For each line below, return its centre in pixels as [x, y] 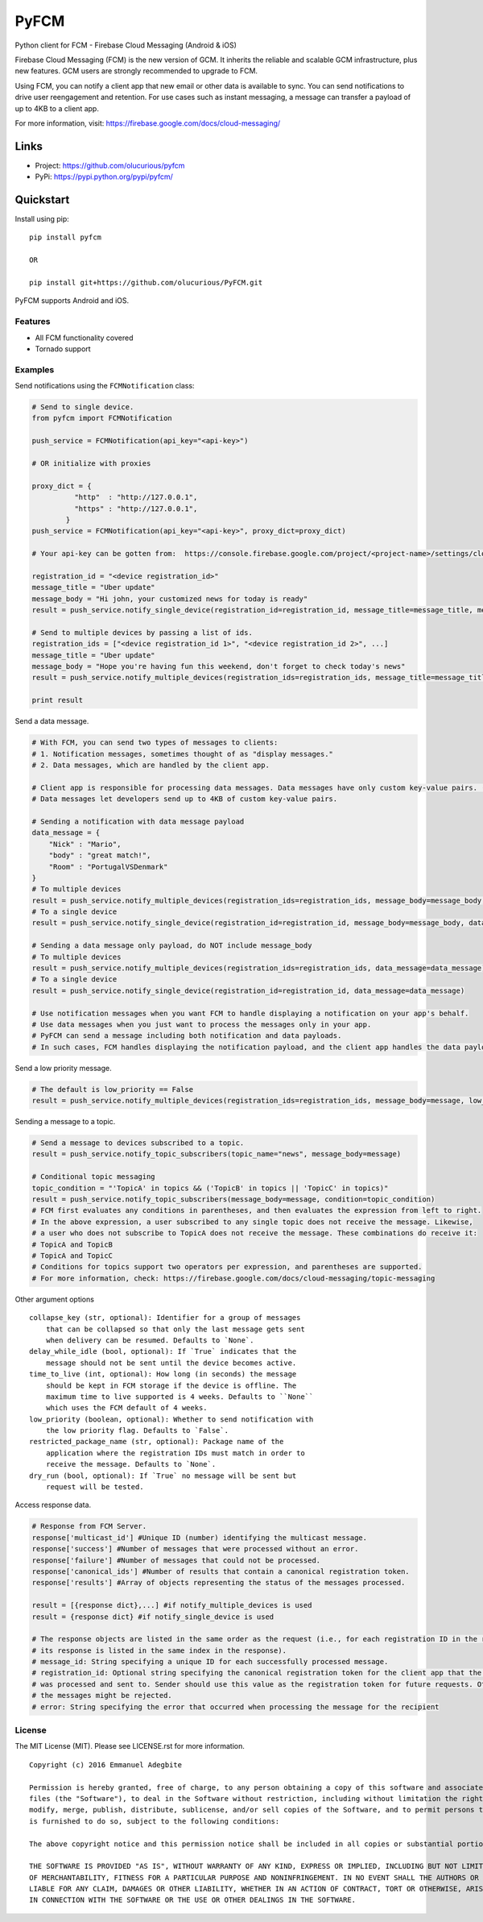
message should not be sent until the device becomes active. [171, 1363]
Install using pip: [42, 219]
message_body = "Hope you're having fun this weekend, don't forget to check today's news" [219, 666]
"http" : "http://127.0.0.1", [136, 497]
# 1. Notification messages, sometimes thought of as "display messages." [183, 754]
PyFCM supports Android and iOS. [72, 301]
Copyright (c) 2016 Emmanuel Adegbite [106, 1764]
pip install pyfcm [66, 237]
